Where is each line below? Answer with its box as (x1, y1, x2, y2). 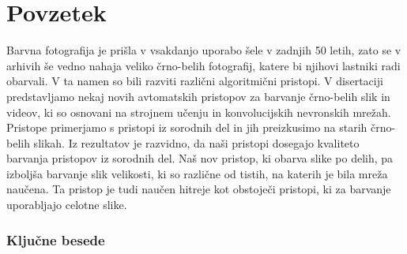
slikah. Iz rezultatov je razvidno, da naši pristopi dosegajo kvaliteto (33, 134, 360, 151)
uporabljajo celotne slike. (6, 196, 127, 213)
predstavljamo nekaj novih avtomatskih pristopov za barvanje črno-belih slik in (6, 88, 390, 104)
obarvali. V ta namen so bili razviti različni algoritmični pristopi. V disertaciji (6, 73, 383, 89)
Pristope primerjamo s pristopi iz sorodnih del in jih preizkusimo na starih (6, 119, 367, 136)
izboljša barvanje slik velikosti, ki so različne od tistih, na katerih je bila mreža (6, 165, 388, 181)
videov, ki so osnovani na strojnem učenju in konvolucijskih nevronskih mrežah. (6, 103, 391, 120)
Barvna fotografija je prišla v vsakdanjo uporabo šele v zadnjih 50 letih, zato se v (6, 42, 401, 58)
